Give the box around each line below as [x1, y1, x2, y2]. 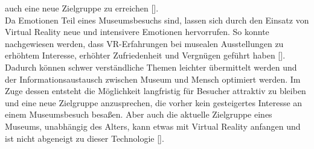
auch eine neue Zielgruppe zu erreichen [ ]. [5, 2, 159, 14]
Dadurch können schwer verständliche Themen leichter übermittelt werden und [5, 60, 297, 73]
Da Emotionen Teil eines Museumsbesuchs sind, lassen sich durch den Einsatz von [5, 13, 309, 26]
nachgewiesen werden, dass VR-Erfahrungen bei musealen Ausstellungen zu [5, 37, 284, 49]
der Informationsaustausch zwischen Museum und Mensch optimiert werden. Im [5, 72, 301, 85]
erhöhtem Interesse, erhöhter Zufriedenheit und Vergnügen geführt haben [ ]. [5, 49, 286, 62]
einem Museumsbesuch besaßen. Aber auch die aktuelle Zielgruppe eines [5, 108, 272, 121]
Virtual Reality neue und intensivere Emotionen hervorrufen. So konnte [5, 25, 269, 38]
